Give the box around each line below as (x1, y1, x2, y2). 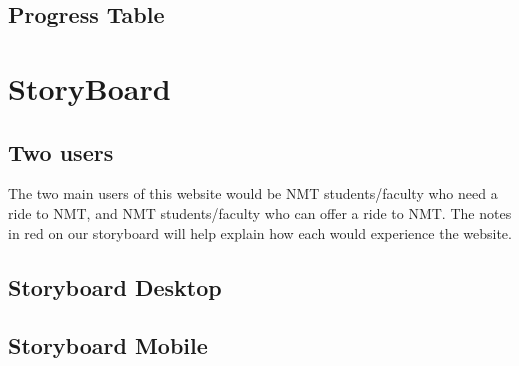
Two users (8, 136, 114, 167)
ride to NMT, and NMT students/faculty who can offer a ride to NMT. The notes (8, 202, 512, 223)
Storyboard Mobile (8, 330, 208, 361)
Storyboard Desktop (8, 271, 222, 302)
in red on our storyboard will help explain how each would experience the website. (8, 222, 512, 243)
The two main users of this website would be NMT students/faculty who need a (8, 183, 498, 204)
